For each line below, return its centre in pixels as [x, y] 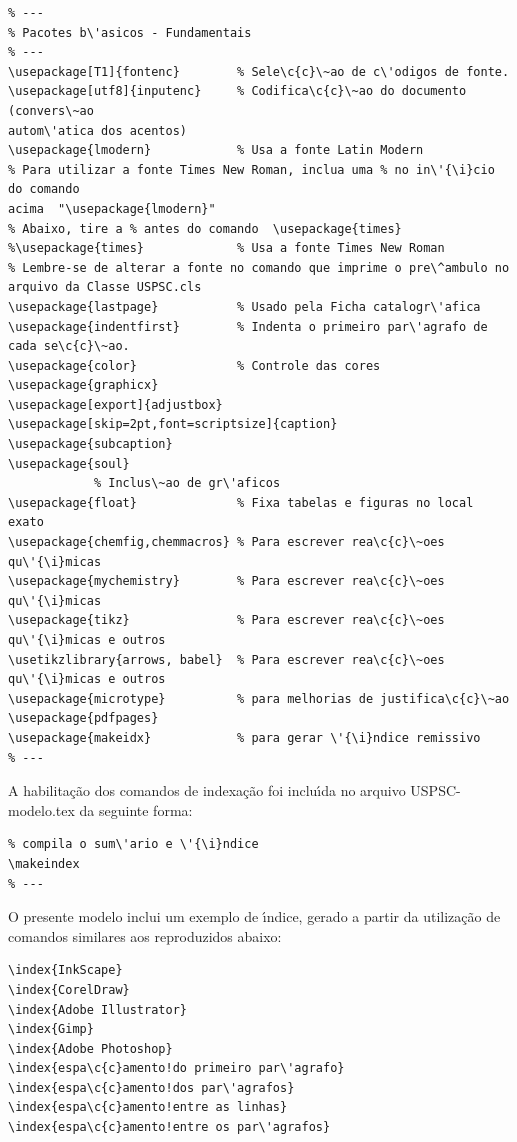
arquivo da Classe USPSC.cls [105, 287]
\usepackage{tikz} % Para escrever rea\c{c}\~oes [226, 620]
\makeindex [44, 863]
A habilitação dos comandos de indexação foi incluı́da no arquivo [207, 790]
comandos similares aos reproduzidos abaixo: [145, 935]
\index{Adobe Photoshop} [90, 1048]
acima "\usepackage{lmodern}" [112, 208]
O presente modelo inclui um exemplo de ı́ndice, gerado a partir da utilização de [254, 916]
